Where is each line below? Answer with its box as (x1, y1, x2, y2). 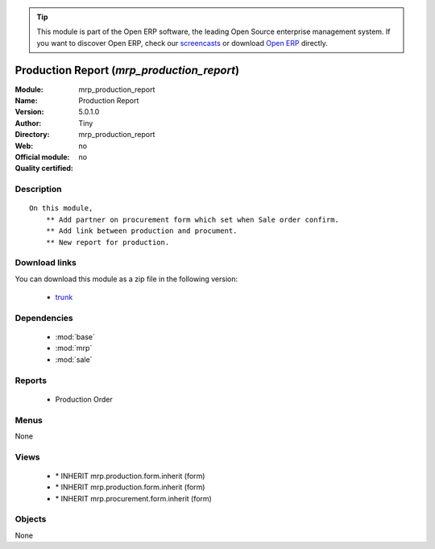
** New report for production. (45, 238, 170, 247)
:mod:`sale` (55, 355, 93, 364)
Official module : (14, 152, 70, 162)
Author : (14, 118, 42, 128)
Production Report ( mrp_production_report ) (14, 63, 240, 77)
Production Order (55, 394, 113, 404)
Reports (14, 375, 48, 386)
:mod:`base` (55, 332, 96, 342)
